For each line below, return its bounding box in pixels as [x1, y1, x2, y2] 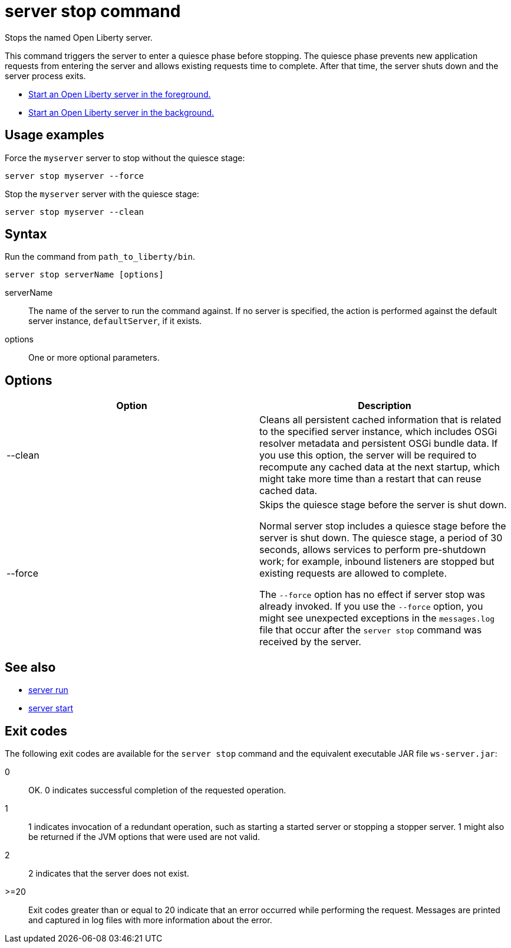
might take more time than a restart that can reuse [259, 473, 482, 485]
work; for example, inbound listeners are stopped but [259, 555, 494, 568]
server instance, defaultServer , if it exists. [28, 316, 202, 326]
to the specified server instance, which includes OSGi [259, 426, 497, 438]
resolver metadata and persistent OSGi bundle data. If [259, 437, 498, 450]
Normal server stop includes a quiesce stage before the [259, 520, 506, 532]
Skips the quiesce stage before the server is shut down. [259, 499, 507, 511]
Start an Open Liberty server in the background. [28, 107, 215, 117]
